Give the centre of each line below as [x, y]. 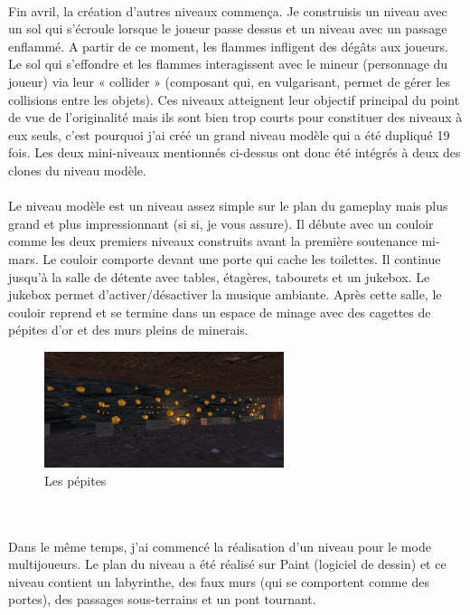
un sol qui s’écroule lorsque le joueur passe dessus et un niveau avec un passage [228, 28]
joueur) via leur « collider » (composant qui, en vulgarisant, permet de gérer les [229, 81]
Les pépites [75, 480]
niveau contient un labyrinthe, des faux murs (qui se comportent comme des [219, 581]
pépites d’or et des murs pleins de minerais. [128, 330]
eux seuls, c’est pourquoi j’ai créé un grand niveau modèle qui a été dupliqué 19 [229, 134]
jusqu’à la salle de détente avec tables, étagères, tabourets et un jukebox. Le [219, 276]
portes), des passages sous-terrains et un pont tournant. [162, 599]
